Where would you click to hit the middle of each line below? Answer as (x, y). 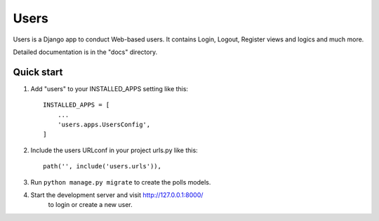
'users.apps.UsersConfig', (104, 125)
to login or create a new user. (90, 205)
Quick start (38, 72)
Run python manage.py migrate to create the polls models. (121, 182)
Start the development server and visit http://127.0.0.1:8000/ (117, 195)
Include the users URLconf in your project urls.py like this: (114, 150)
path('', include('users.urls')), (102, 166)
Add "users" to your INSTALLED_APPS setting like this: (109, 88)
